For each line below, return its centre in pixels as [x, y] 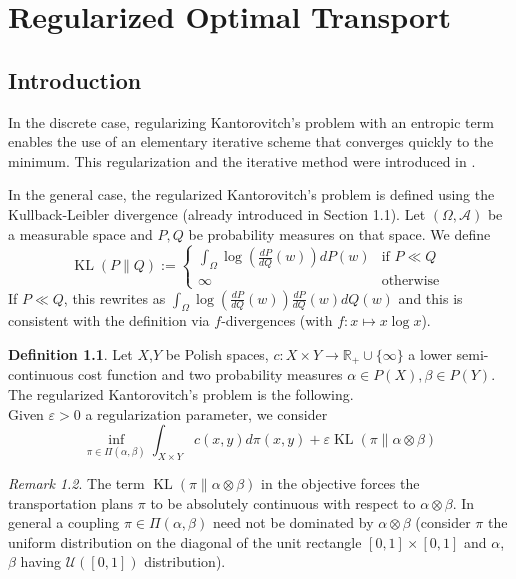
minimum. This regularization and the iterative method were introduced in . [242, 160]
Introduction [75, 79]
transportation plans [71, 502]
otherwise [410, 281]
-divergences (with [277, 320]
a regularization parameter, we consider [206, 413]
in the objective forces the [340, 482]
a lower [430, 353]
